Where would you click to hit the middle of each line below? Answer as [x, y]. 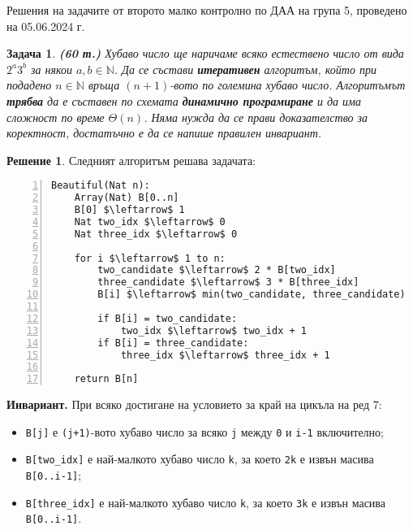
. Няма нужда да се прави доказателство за [256, 117]
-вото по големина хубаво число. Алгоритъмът [288, 85]
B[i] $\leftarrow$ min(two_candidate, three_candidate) [252, 295]
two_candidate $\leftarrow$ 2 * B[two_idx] [217, 270]
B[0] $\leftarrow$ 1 [129, 210]
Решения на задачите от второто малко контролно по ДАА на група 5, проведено [207, 10]
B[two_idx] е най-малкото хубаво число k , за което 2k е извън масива [200, 459]
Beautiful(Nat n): [101, 186]
